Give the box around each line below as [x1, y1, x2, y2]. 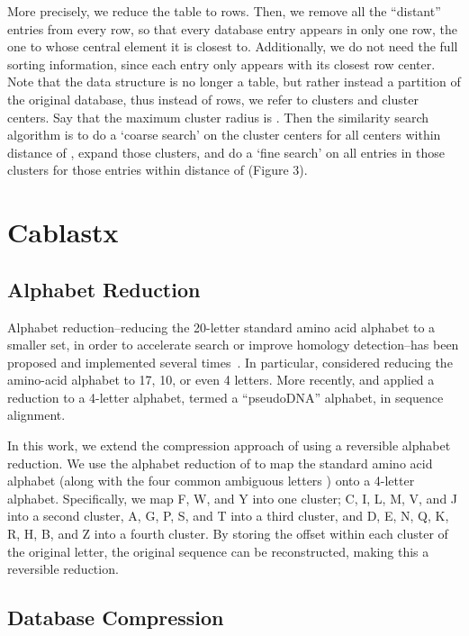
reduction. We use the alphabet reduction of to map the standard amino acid [7, 453, 433, 472]
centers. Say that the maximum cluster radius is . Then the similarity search [7, 107, 429, 126]
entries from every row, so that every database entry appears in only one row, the [7, 19, 457, 38]
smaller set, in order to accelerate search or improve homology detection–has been [7, 335, 459, 354]
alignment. [7, 405, 66, 424]
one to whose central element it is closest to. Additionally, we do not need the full [7, 37, 458, 56]
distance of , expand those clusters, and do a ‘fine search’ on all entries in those [7, 142, 445, 161]
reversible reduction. [7, 559, 119, 578]
